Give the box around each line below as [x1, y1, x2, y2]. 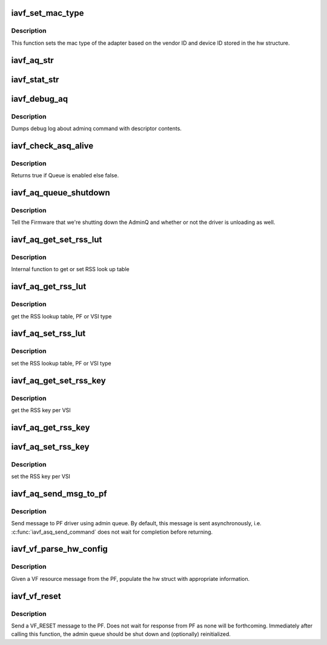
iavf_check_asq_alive [11, 140, 94, 151]
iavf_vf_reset [11, 591, 61, 601]
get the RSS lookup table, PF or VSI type [11, 312, 112, 320]
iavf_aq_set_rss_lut [11, 329, 86, 339]
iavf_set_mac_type [11, 8, 84, 18]
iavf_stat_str [11, 74, 59, 85]
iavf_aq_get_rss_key [11, 422, 90, 433]
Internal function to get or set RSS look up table [11, 266, 130, 273]
